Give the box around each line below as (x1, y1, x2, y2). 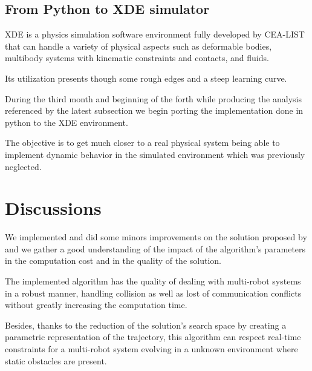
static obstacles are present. (5, 354, 107, 367)
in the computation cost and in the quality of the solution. (5, 254, 221, 267)
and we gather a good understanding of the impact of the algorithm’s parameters (5, 242, 306, 255)
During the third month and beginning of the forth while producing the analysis (5, 92, 302, 105)
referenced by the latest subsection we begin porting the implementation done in (5, 104, 304, 117)
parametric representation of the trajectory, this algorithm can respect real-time (5, 330, 301, 343)
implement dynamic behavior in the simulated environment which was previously (5, 148, 305, 160)
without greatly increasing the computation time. (5, 298, 187, 311)
